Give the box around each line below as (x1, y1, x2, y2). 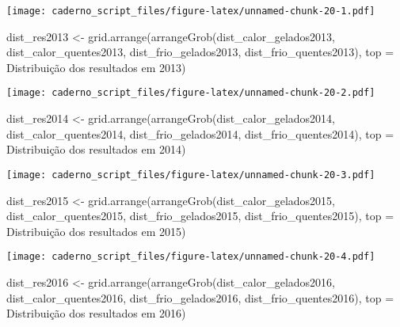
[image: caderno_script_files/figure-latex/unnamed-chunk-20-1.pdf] (6, 6, 375, 17)
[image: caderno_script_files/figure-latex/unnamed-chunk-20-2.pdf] (6, 87, 375, 99)
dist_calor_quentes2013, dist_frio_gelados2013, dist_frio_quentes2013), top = (6, 44, 394, 60)
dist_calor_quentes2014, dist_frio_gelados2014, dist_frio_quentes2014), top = (6, 125, 394, 142)
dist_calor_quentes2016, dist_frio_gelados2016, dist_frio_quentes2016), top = (6, 289, 394, 306)
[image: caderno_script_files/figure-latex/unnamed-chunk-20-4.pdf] (6, 251, 375, 263)
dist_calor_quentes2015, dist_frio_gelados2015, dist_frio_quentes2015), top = (6, 207, 394, 224)
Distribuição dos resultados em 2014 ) (6, 141, 186, 158)
